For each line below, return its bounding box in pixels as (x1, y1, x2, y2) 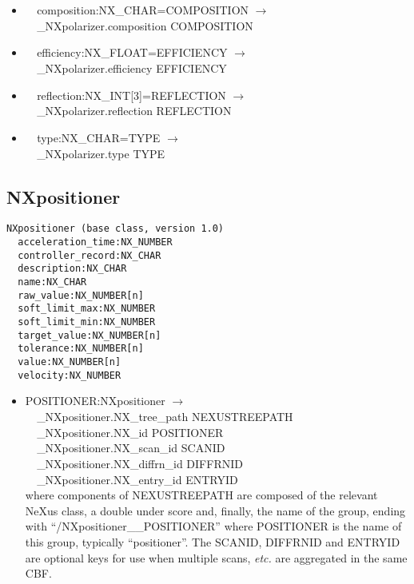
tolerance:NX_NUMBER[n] (18, 343, 144, 355)
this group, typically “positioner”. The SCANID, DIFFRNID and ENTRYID (25, 533, 400, 550)
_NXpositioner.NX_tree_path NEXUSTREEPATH (37, 407, 293, 424)
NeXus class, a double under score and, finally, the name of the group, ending (25, 502, 406, 518)
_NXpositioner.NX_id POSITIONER (37, 423, 224, 440)
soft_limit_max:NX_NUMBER (18, 303, 156, 315)
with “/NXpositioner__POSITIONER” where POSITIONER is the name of (25, 518, 402, 534)
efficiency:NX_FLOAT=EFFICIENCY (37, 44, 228, 61)
